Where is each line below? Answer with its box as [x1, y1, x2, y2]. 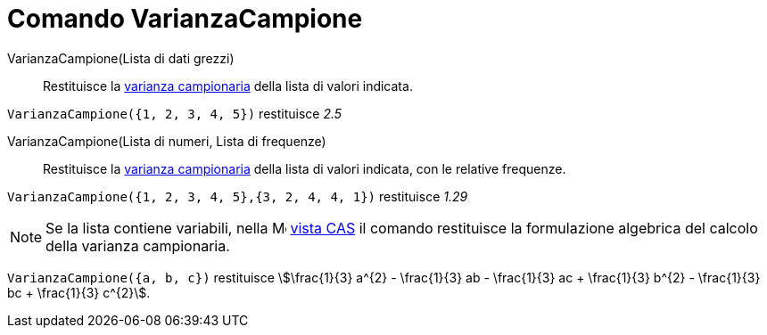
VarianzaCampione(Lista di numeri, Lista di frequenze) [7, 133, 326, 149]
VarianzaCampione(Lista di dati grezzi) [7, 50, 235, 66]
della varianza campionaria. [45, 236, 230, 255]
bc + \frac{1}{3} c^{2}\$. [7, 284, 151, 300]
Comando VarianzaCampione [7, 4, 363, 34]
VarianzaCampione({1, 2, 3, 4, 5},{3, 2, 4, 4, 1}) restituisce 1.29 [7, 188, 468, 204]
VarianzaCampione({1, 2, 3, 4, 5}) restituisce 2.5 [7, 105, 342, 121]
